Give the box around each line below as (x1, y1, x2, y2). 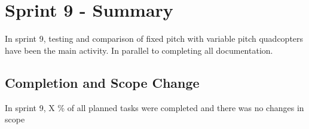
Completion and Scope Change (5, 73, 200, 91)
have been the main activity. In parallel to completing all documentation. (5, 44, 273, 56)
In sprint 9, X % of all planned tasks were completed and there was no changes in (5, 101, 304, 113)
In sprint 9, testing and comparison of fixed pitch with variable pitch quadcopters (5, 32, 304, 45)
